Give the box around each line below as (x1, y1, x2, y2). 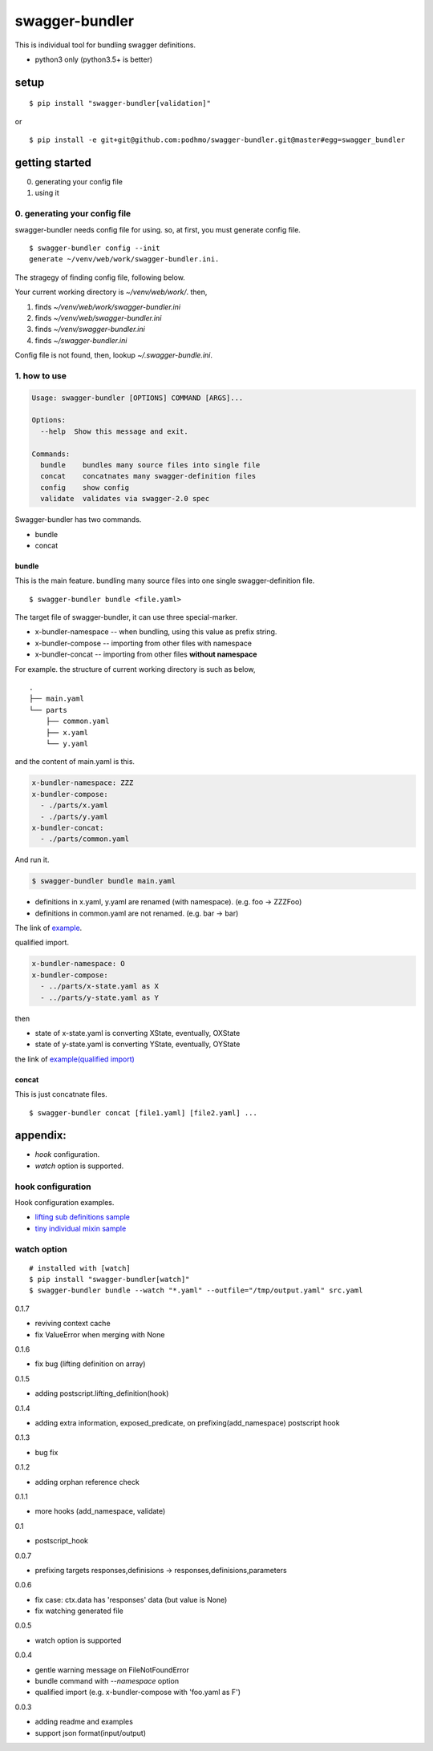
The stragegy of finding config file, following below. (14, 273, 186, 282)
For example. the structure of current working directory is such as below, (14, 664, 256, 673)
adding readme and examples (34, 1717, 134, 1727)
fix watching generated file (34, 1606, 123, 1616)
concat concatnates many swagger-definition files (40, 471, 257, 481)
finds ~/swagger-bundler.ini (34, 335, 127, 345)
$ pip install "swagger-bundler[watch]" (29, 1275, 190, 1284)
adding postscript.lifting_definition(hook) (34, 1389, 169, 1398)
